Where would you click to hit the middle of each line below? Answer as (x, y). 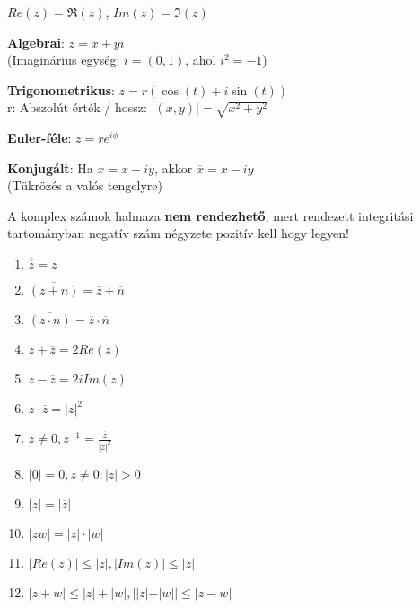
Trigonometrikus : (61, 89)
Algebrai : (36, 42)
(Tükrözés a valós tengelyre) (85, 185)
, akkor (173, 167)
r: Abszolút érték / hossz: (77, 107)
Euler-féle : (39, 138)
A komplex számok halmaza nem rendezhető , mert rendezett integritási (210, 215)
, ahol (201, 60)
